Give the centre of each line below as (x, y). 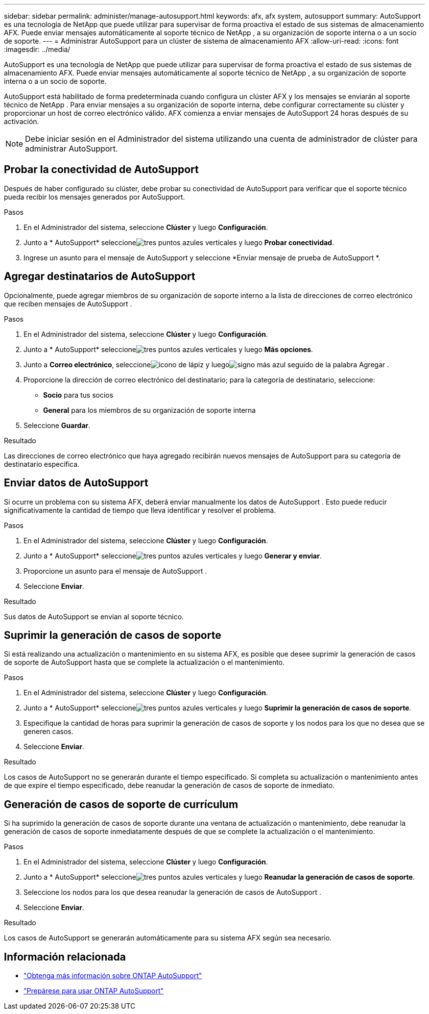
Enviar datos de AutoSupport (76, 483)
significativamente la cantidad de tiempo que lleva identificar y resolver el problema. (140, 510)
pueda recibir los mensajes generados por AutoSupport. (95, 197)
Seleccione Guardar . (57, 425)
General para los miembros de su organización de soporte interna (150, 410)
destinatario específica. (42, 464)
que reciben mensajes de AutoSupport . (68, 304)
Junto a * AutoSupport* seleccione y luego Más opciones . (168, 349)
